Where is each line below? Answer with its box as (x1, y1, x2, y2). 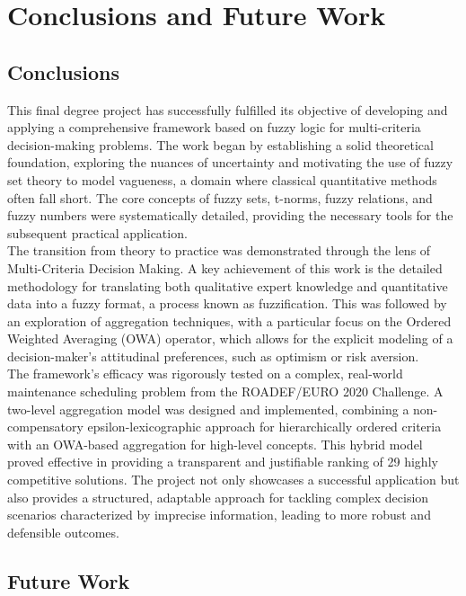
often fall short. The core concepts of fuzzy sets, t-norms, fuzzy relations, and (7, 188, 433, 207)
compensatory (7, 417, 84, 436)
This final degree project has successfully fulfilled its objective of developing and (7, 100, 448, 119)
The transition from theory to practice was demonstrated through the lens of (7, 241, 431, 260)
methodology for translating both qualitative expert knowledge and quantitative (7, 276, 448, 295)
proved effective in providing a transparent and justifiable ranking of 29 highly (7, 452, 438, 471)
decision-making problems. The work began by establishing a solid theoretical (7, 135, 434, 154)
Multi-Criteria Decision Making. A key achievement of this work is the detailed (7, 258, 443, 277)
